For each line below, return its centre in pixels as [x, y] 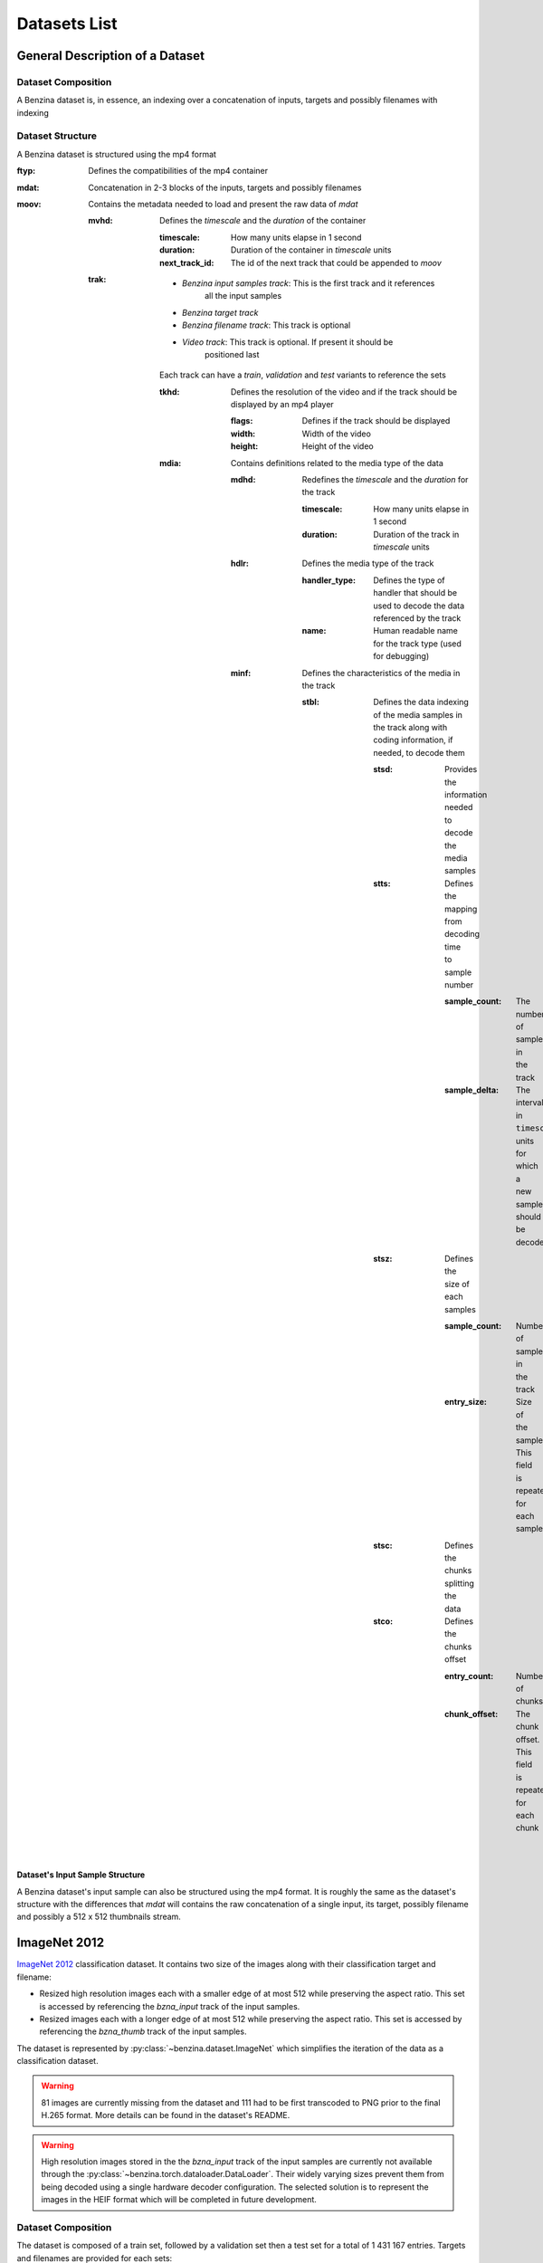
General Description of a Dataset [111, 56]
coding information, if [413, 740]
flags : [242, 421]
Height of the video [338, 446]
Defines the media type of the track [368, 563]
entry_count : [469, 1676]
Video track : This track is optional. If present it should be [288, 342]
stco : [383, 1621]
